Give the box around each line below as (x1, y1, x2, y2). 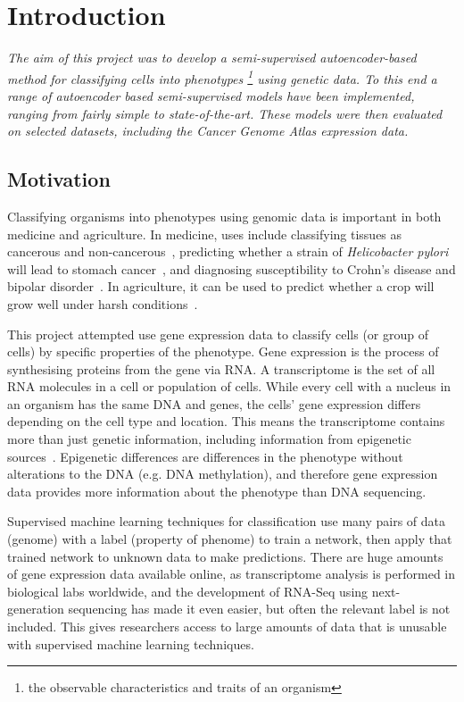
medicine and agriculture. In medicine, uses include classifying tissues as (7, 224, 402, 243)
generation (7, 599, 64, 618)
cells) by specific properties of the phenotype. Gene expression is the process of (7, 342, 439, 361)
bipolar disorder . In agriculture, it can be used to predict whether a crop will (7, 277, 435, 296)
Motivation (7, 165, 111, 193)
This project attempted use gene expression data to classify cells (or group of (7, 324, 428, 343)
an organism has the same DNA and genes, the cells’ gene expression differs (7, 394, 421, 413)
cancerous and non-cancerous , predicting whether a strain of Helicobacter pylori (7, 242, 449, 261)
